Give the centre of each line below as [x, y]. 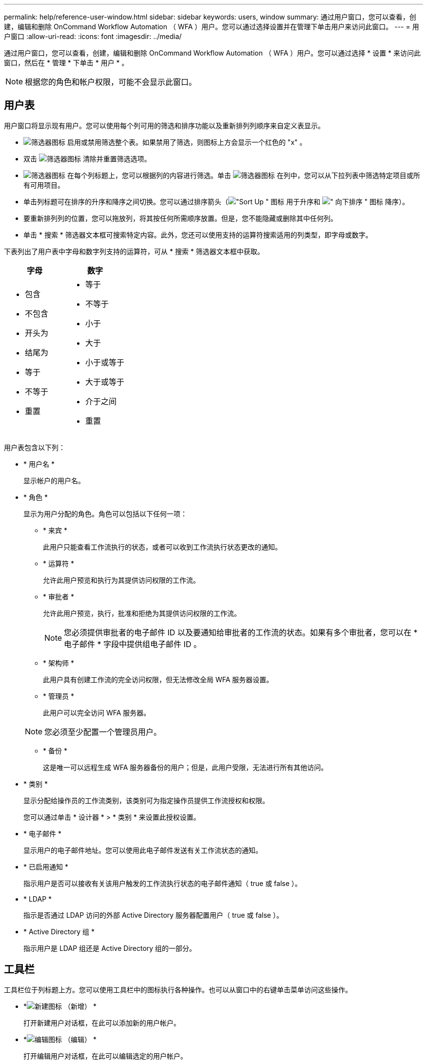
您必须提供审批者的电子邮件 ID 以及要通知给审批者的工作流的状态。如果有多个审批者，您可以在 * [241, 632]
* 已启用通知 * [46, 867]
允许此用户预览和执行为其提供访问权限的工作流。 [121, 580]
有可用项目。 [44, 185]
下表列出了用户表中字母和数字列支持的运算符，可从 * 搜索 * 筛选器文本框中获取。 [134, 251]
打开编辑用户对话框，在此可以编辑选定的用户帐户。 [105, 1056]
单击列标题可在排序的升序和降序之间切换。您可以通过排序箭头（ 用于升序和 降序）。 [216, 201]
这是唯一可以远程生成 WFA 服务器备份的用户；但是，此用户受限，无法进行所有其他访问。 [185, 767]
